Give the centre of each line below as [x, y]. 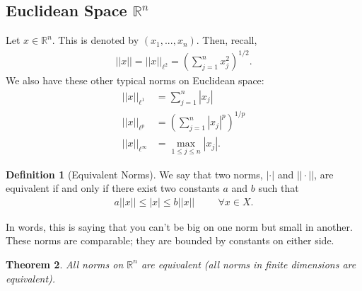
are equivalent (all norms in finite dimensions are [249, 264]
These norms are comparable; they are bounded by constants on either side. [170, 240]
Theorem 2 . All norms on [65, 264]
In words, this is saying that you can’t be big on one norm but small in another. [179, 226]
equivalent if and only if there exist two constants [113, 188]
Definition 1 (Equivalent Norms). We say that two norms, [134, 174]
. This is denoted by [95, 40]
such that [279, 188]
